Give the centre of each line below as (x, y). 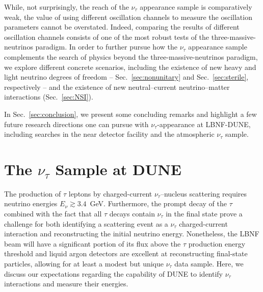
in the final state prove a (204, 214)
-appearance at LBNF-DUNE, (204, 124)
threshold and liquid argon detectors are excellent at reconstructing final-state (126, 253)
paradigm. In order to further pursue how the (106, 47)
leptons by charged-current (110, 193)
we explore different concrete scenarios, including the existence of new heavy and (130, 67)
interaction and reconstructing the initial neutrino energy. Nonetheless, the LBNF (132, 234)
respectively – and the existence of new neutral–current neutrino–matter (117, 87)
